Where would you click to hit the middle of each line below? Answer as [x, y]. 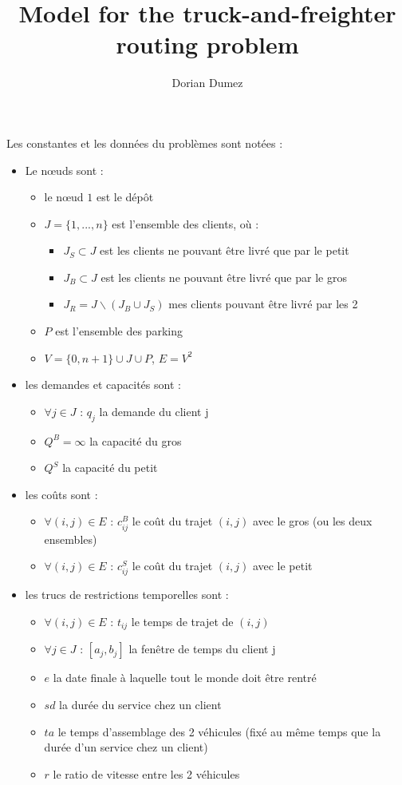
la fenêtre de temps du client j [202, 649]
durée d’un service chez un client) [126, 747]
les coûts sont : [61, 494]
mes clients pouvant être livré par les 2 [263, 304]
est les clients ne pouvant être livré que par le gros [224, 277]
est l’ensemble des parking [119, 331]
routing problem [207, 44]
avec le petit [282, 566]
